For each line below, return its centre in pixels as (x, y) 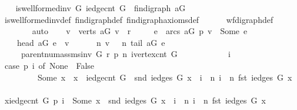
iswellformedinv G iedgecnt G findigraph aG (101, 8)
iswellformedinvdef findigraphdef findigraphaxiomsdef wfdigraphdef (139, 19)
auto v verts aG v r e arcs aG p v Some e (140, 31)
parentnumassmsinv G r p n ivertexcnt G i (126, 54)
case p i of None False (49, 65)
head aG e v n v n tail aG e (91, 42)
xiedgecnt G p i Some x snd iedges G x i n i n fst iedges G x (135, 100)
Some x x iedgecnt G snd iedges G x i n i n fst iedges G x (165, 77)
